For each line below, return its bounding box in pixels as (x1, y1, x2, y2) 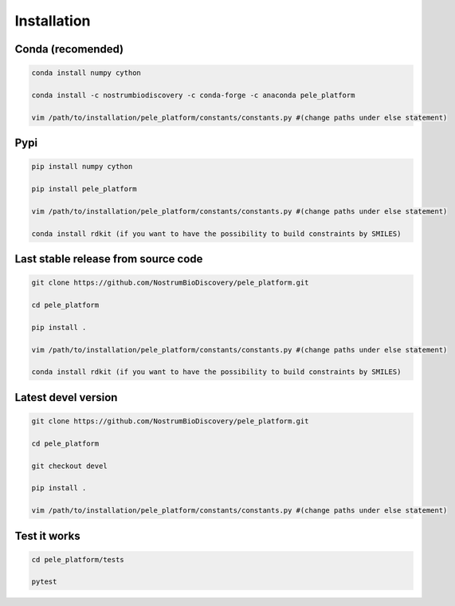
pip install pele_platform (31, 184, 137, 194)
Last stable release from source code (14, 252, 203, 266)
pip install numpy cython (31, 162, 133, 171)
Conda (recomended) (14, 42, 124, 56)
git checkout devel (31, 461, 108, 470)
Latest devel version (14, 391, 118, 404)
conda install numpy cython (31, 69, 141, 77)
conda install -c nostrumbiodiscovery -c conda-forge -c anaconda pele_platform (31, 90, 355, 100)
